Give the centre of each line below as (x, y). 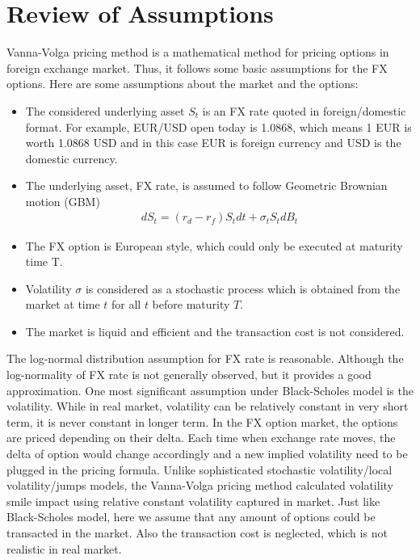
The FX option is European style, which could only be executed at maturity (214, 245)
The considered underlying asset (105, 110)
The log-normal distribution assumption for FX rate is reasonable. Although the (205, 358)
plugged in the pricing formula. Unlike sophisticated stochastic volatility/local (199, 469)
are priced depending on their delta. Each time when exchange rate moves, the (201, 438)
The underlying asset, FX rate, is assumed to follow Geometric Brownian (206, 185)
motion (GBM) (63, 201)
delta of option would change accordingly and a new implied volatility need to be (207, 454)
